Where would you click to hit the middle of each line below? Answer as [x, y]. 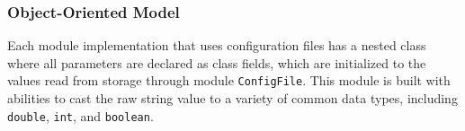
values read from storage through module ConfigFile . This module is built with [229, 80]
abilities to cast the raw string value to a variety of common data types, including [232, 98]
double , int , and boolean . [80, 115]
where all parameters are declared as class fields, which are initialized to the [217, 62]
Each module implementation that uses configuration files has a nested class [217, 45]
